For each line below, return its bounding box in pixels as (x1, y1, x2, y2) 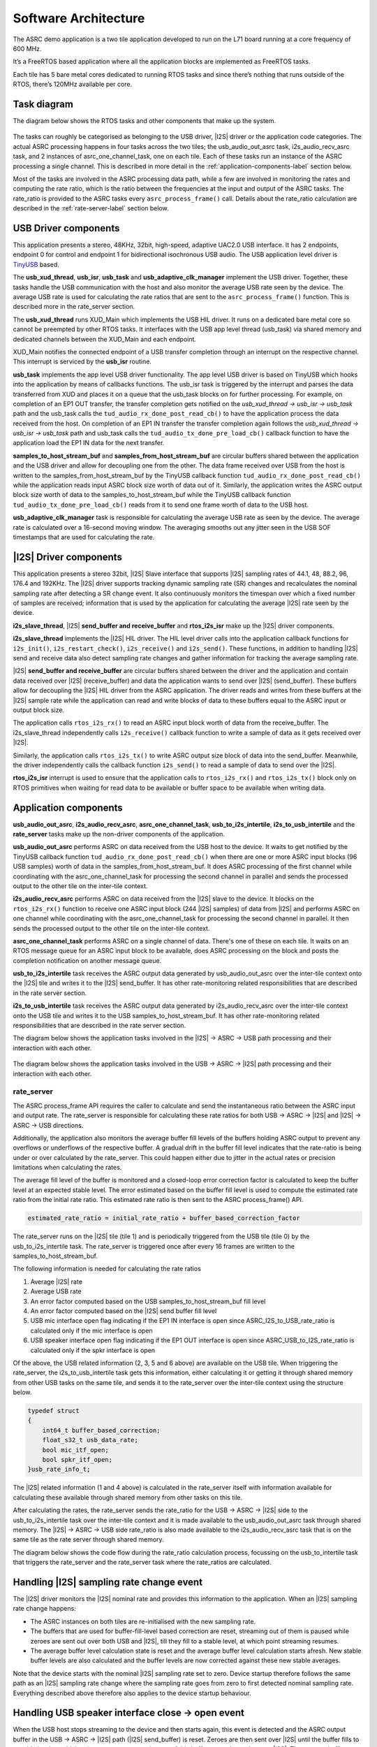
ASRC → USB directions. (13, 1121, 84, 1129)
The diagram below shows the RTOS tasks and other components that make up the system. (13, 117, 276, 125)
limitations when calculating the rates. (13, 1164, 122, 1172)
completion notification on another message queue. (13, 956, 162, 964)
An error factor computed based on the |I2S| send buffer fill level (30, 1307, 217, 1315)
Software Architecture (13, 10, 145, 26)
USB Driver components (13, 222, 120, 234)
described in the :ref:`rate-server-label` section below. (13, 204, 169, 212)
